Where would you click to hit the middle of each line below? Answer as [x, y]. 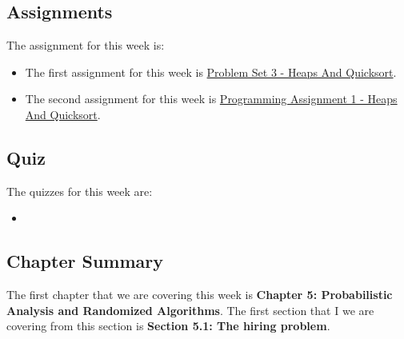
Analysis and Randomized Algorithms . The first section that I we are [190, 310]
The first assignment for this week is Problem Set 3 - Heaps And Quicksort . [211, 72]
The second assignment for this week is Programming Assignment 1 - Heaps [211, 99]
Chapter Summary [85, 261]
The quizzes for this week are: [80, 191]
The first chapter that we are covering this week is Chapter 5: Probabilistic [200, 295]
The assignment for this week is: [86, 45]
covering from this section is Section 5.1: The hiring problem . [168, 326]
